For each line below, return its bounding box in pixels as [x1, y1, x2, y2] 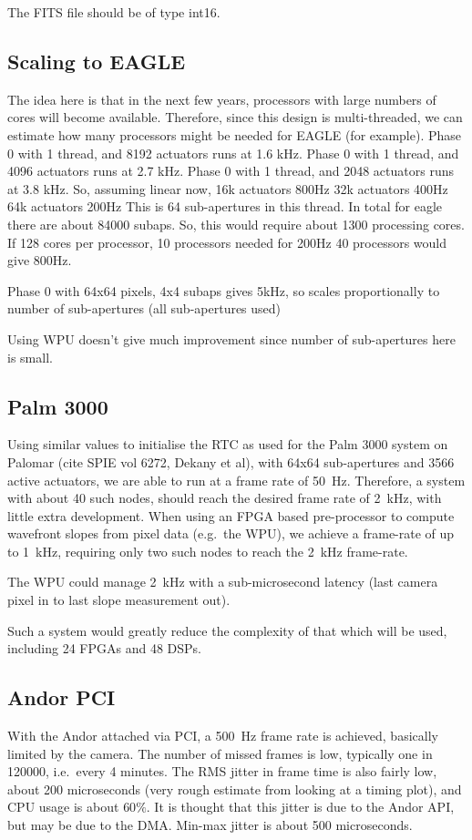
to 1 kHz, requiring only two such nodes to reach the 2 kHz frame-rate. [7, 541, 408, 560]
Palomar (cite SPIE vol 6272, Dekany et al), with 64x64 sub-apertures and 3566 [7, 452, 455, 471]
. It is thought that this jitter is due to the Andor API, [146, 797, 455, 816]
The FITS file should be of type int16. [7, 3, 221, 21]
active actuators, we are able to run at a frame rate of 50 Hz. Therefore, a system [7, 470, 466, 489]
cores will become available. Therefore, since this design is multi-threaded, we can [7, 108, 463, 127]
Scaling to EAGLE [7, 46, 186, 75]
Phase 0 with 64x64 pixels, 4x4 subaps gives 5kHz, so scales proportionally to [7, 281, 440, 300]
